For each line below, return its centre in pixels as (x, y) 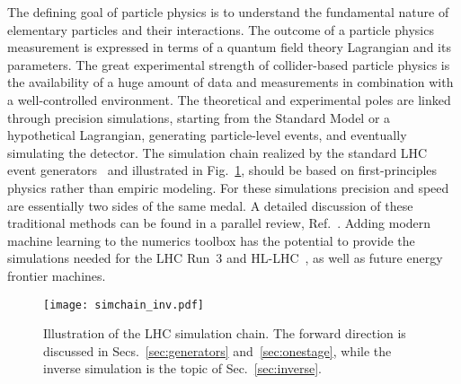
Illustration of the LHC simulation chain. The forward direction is (225, 333)
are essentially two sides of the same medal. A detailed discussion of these (210, 205)
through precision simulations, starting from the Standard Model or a (199, 117)
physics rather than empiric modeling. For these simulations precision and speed (228, 187)
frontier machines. (57, 275)
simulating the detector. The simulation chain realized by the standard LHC (217, 152)
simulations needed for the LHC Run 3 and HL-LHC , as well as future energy (225, 258)
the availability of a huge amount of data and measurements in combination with (230, 82)
